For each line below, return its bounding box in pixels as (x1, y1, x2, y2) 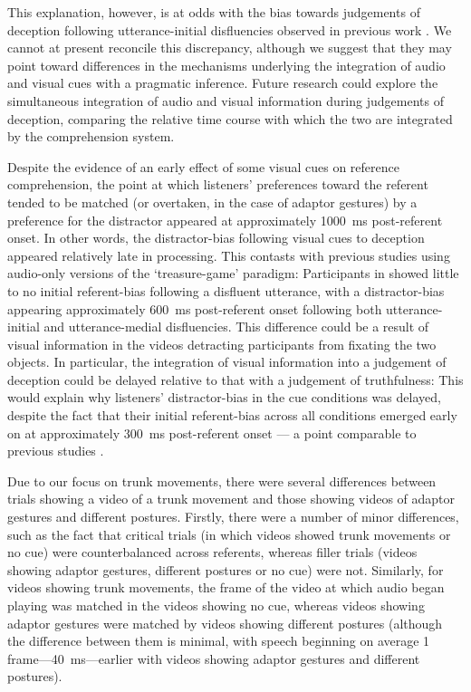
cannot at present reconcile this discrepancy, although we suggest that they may (7, 38, 452, 57)
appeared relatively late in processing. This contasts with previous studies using (7, 245, 450, 264)
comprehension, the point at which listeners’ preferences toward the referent (7, 175, 428, 194)
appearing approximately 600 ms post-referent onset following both (7, 299, 382, 318)
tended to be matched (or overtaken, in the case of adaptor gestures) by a (7, 192, 418, 211)
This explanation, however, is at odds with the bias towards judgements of (7, 3, 420, 21)
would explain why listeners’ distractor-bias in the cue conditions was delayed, (7, 388, 441, 407)
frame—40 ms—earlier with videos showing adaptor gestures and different (7, 649, 420, 668)
